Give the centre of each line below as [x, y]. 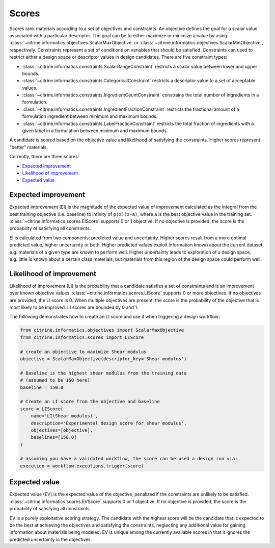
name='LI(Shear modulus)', [65, 416]
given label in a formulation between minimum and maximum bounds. [95, 131]
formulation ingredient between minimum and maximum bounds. [90, 116]
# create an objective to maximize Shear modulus [83, 352]
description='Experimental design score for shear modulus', [109, 423]
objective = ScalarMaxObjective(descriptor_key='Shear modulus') [103, 359]
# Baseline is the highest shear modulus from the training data [103, 373]
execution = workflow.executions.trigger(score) [82, 466]
